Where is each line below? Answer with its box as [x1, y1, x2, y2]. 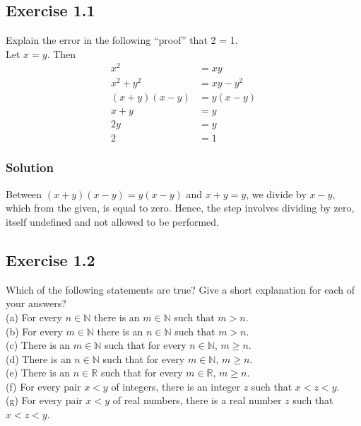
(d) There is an [6, 351, 71, 366]
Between [6, 186, 42, 201]
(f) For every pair [6, 379, 81, 393]
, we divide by [246, 186, 307, 201]
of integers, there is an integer [111, 379, 241, 393]
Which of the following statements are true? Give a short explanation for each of [6, 282, 355, 297]
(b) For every [6, 323, 63, 338]
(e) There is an [6, 365, 71, 380]
